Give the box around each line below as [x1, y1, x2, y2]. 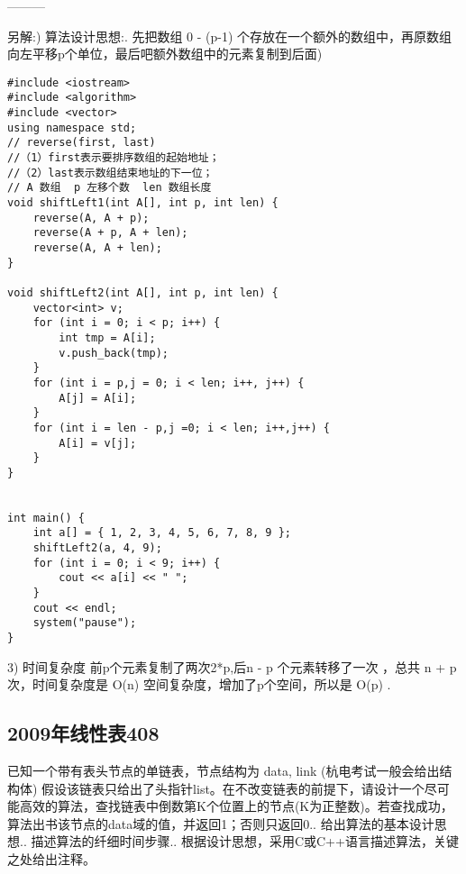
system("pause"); [32, 616, 137, 630]
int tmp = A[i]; [59, 331, 156, 344]
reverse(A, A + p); [32, 211, 150, 224]
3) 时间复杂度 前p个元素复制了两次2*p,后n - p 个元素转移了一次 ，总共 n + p [7, 657, 457, 676]
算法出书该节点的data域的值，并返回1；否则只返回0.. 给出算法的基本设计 [7, 814, 434, 833]
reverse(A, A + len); [32, 241, 162, 254]
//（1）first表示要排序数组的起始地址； [7, 151, 220, 165]
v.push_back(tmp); [59, 346, 169, 360]
